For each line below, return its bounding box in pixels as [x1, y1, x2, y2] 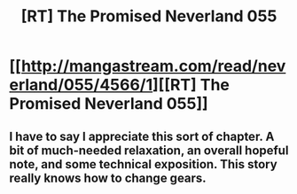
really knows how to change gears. [9, 170, 207, 185]
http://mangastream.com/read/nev [20, 56, 286, 76]
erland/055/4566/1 [9, 75, 153, 95]
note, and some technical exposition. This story [9, 157, 277, 172]
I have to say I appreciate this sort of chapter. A [9, 128, 275, 144]
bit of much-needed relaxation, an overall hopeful [9, 143, 289, 158]
